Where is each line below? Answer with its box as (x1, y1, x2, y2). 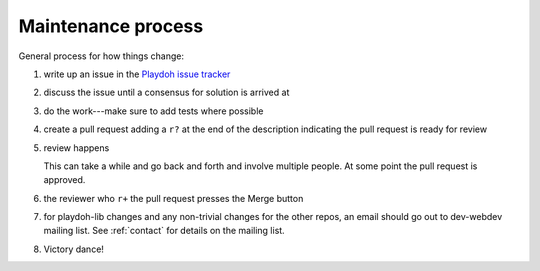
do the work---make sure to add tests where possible (43, 105, 264, 117)
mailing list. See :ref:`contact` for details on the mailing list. (43, 225, 285, 237)
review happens (43, 141, 110, 154)
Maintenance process (18, 15, 204, 37)
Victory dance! (43, 243, 105, 255)
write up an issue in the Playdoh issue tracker (43, 68, 231, 80)
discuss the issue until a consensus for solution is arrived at (43, 86, 290, 99)
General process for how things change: (18, 50, 185, 62)
